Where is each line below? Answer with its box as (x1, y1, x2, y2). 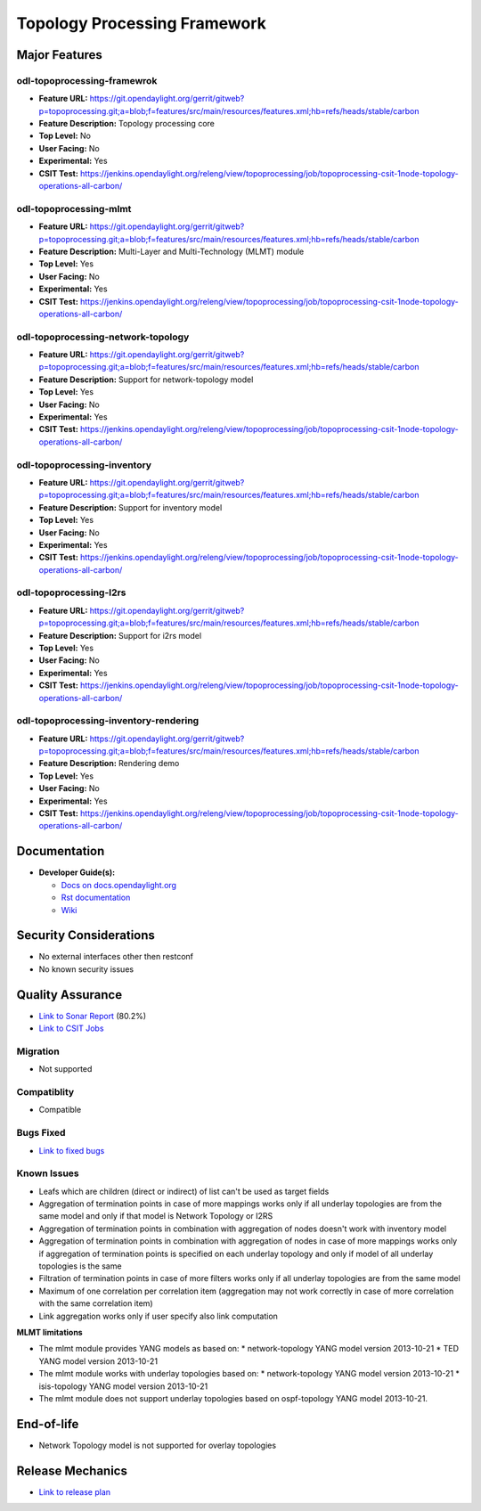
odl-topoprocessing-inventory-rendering (16, 715, 200, 727)
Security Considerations (16, 927, 156, 943)
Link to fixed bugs (38, 1145, 105, 1156)
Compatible (38, 1105, 82, 1115)
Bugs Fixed (16, 1127, 66, 1139)
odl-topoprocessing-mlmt (16, 202, 132, 215)
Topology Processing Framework (16, 13, 267, 33)
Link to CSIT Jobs (38, 1023, 104, 1033)
